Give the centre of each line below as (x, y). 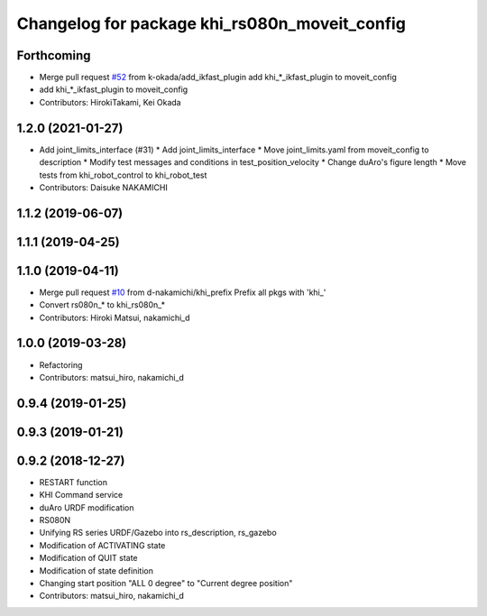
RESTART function (74, 482)
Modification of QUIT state (89, 558)
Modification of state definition (96, 570)
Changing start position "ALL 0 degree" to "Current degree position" (166, 583)
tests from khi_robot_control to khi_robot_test (123, 175)
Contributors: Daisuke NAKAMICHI (104, 187)
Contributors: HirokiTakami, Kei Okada (110, 102)
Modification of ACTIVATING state (102, 545)
